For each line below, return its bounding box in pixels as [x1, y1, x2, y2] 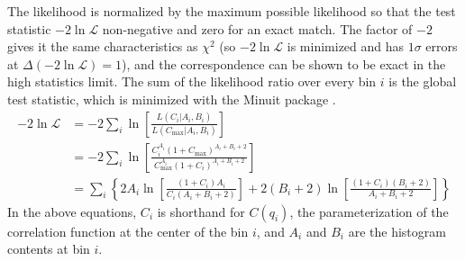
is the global [388, 72, 457, 91]
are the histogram [348, 221, 446, 240]
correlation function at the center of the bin [7, 221, 249, 240]
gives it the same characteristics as [7, 37, 198, 56]
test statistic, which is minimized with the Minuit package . [7, 89, 336, 108]
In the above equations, [7, 202, 137, 220]
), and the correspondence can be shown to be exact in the [122, 54, 446, 73]
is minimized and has [287, 37, 405, 56]
